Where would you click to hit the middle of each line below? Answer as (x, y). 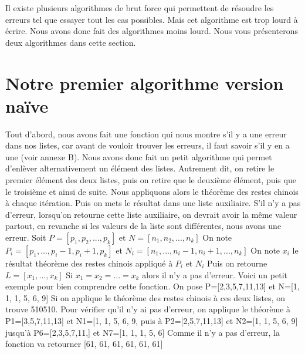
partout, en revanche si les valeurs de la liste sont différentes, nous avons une (143, 226)
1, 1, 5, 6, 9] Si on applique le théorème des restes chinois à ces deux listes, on (145, 297)
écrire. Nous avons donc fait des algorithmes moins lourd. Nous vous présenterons (152, 31)
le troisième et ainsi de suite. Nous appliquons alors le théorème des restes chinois (152, 191)
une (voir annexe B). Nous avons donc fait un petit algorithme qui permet (139, 156)
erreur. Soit (26, 237)
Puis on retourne (237, 263)
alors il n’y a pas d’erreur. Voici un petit (215, 274)
